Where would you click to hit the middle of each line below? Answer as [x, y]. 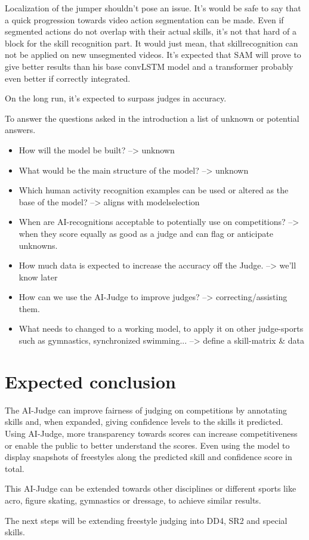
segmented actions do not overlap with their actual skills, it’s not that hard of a [151, 31]
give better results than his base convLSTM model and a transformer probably [149, 66]
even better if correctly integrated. [68, 78]
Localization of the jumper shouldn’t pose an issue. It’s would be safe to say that [153, 8]
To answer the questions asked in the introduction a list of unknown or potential [152, 118]
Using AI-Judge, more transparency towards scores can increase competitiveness [151, 433]
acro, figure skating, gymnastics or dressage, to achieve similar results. [133, 500]
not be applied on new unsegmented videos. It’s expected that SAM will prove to [153, 55]
